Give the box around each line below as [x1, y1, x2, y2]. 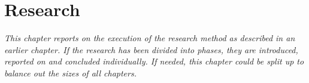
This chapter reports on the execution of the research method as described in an [4, 32, 295, 44]
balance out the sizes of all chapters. [4, 66, 137, 79]
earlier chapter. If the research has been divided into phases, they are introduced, [4, 43, 298, 56]
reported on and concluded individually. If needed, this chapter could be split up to [4, 55, 304, 67]
